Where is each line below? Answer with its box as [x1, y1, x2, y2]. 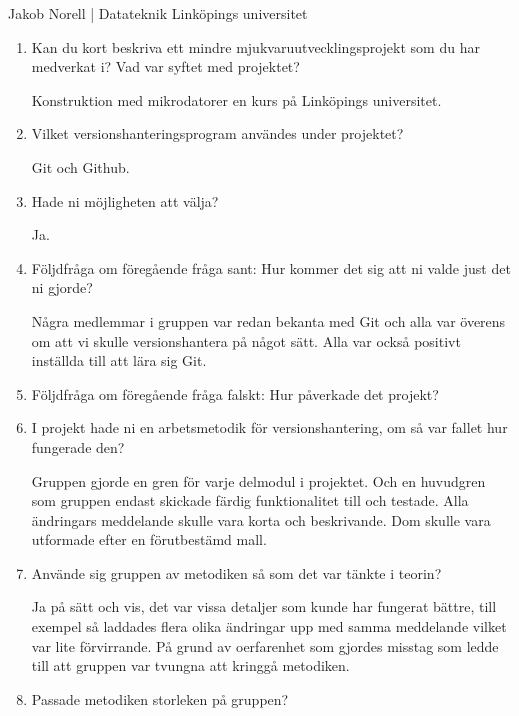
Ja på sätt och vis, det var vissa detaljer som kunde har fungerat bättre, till [31, 596, 497, 617]
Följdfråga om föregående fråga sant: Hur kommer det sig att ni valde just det [31, 257, 511, 278]
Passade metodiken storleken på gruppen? [31, 688, 289, 709]
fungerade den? [31, 436, 125, 457]
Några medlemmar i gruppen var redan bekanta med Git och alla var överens [31, 310, 506, 331]
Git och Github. [31, 156, 130, 177]
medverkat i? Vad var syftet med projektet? [31, 56, 300, 77]
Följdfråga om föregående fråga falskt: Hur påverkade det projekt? [31, 383, 439, 404]
